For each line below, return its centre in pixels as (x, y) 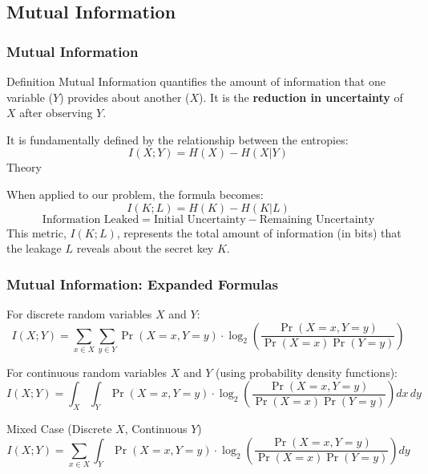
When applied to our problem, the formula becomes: (135, 194)
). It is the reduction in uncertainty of (301, 97)
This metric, (36, 232)
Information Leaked (91, 219)
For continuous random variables (87, 372)
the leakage (34, 248)
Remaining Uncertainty (317, 219)
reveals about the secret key (145, 248)
